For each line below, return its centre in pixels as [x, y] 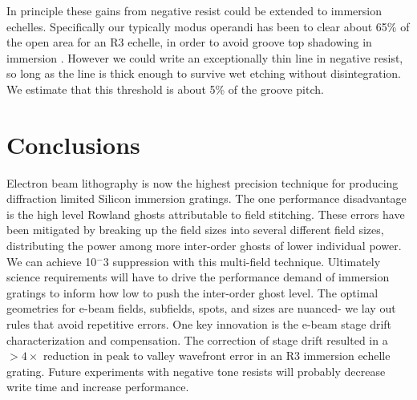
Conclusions [73, 144]
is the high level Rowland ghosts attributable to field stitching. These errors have [206, 214]
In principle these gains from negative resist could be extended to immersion [194, 10]
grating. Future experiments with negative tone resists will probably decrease [196, 371]
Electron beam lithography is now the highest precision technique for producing [202, 182]
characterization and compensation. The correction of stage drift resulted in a [197, 339]
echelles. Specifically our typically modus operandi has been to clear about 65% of [208, 26]
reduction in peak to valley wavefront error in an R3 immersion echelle [217, 356]
